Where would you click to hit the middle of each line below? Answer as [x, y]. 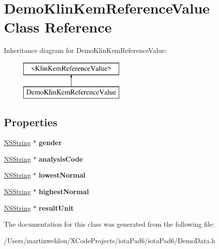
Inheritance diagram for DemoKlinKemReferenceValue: [86, 50]
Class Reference [58, 27]
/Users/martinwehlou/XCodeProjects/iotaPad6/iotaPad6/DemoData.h [110, 240]
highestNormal [64, 191]
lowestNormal [62, 175]
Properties [31, 122]
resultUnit [56, 207]
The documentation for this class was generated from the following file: [109, 224]
